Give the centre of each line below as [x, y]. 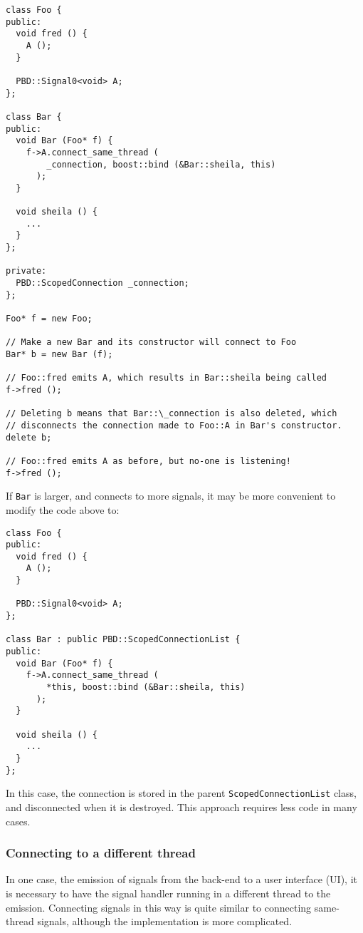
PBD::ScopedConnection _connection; [102, 283]
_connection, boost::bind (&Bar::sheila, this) [161, 164]
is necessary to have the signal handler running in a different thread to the [168, 893]
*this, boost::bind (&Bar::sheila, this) [146, 687]
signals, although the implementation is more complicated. [165, 921]
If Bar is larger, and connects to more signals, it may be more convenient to [171, 496]
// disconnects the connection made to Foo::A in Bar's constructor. [174, 425]
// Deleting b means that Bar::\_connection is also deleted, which [172, 414]
